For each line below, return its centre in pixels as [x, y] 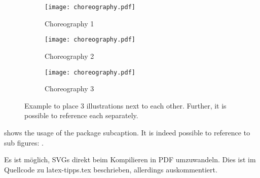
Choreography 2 [69, 56]
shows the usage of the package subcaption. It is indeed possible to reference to [127, 132]
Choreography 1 [69, 23]
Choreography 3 [69, 88]
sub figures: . [24, 142]
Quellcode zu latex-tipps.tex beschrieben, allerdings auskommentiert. [111, 169]
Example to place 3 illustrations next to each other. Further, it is [125, 105]
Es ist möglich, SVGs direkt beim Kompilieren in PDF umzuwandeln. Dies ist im [130, 159]
